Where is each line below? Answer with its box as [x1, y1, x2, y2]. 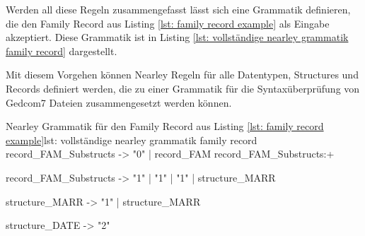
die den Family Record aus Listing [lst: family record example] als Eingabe [6, 16, 330, 30]
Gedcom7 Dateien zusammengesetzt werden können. [6, 95, 232, 110]
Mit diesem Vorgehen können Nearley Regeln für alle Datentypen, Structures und [6, 67, 359, 82]
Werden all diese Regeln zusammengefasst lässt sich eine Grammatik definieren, [6, 2, 351, 16]
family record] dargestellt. [6, 43, 117, 58]
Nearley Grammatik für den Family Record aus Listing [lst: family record [6, 119, 324, 134]
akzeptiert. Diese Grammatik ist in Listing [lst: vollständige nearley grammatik [6, 30, 349, 45]
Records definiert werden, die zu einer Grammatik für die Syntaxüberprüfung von [6, 81, 360, 95]
